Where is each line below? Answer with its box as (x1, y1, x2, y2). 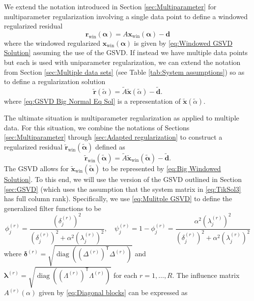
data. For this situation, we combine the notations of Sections (4, 122, 190, 132)
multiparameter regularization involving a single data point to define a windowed (4, 11, 248, 21)
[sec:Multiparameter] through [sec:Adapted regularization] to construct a (4, 132, 223, 142)
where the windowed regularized (4, 37, 101, 48)
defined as (95, 141, 125, 151)
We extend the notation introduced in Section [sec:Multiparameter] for (4, 1, 217, 11)
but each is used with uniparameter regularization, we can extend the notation (4, 57, 241, 67)
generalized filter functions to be (4, 203, 101, 213)
